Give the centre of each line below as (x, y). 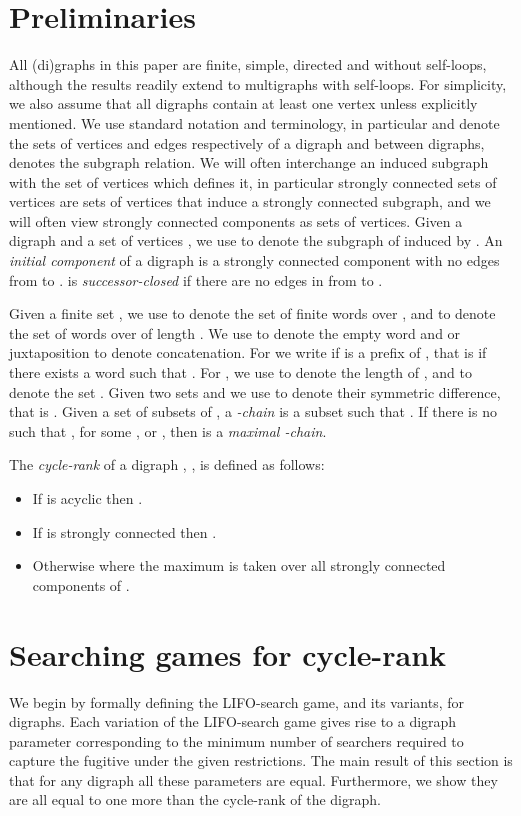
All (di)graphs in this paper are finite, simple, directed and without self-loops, (248, 64)
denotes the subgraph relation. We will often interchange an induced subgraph (249, 162)
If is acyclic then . (87, 498)
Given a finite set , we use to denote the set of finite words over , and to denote (252, 313)
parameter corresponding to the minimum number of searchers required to (236, 740)
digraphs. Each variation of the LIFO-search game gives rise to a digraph (233, 721)
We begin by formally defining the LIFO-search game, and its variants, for (237, 701)
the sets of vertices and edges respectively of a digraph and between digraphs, (247, 142)
